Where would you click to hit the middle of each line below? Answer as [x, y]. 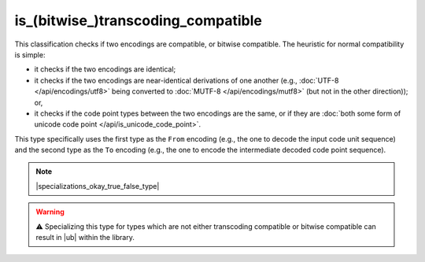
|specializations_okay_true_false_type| [98, 186]
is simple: [30, 54]
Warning [50, 212]
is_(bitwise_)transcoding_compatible [139, 20]
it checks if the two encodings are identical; [105, 69]
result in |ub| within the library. [85, 238]
